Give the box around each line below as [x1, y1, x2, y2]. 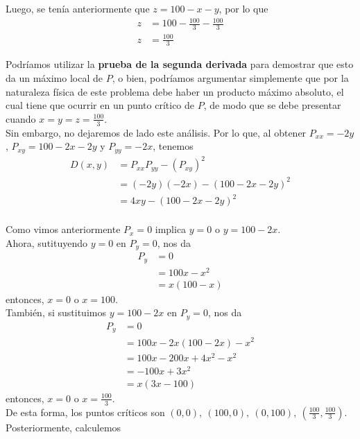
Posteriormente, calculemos [6, 420, 121, 434]
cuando [6, 111, 36, 126]
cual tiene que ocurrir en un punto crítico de [6, 98, 195, 112]
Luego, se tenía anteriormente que [6, 1, 150, 15]
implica [155, 222, 187, 236]
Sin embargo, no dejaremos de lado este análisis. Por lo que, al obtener [6, 125, 307, 139]
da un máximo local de [6, 70, 103, 85]
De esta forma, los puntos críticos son [6, 404, 165, 419]
